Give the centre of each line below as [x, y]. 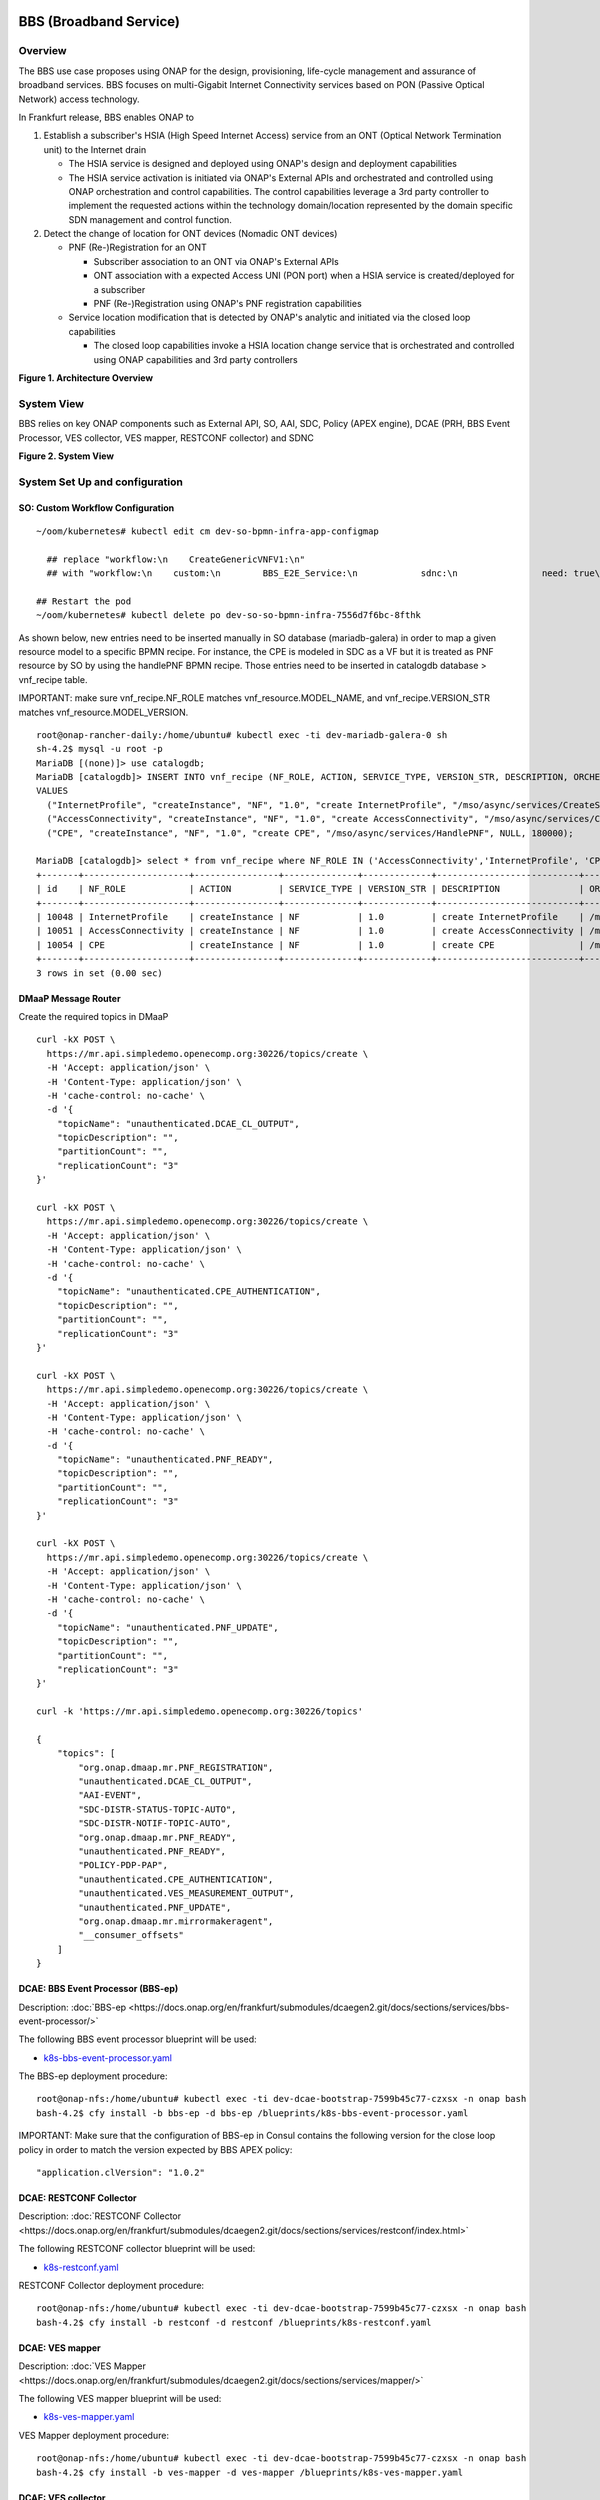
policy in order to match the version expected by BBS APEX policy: [155, 2149]
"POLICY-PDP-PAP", [123, 1865]
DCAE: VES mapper [60, 2347]
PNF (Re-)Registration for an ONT [137, 247]
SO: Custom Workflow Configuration [96, 508]
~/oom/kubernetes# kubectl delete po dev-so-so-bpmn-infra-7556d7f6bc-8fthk [229, 615]
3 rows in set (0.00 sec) [100, 973]
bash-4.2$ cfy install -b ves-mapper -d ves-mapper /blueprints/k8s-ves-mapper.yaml [250, 2472]
